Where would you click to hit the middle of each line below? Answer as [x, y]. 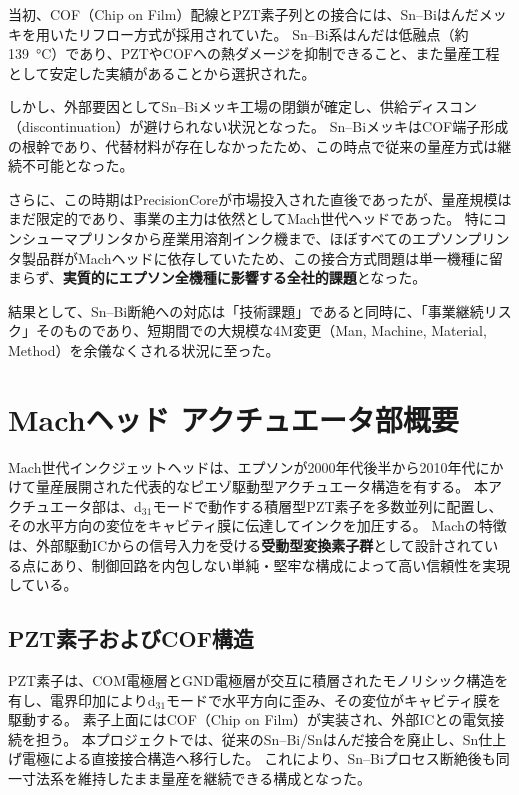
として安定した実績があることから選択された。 [162, 72]
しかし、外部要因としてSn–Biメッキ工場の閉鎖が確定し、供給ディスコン [242, 106]
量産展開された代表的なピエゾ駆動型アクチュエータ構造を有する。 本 [261, 486]
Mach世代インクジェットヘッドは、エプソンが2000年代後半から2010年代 [242, 466]
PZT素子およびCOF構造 [131, 638]
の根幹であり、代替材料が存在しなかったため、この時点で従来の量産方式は [253, 145]
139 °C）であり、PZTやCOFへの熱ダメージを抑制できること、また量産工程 [254, 53]
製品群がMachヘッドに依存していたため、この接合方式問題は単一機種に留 [262, 257]
